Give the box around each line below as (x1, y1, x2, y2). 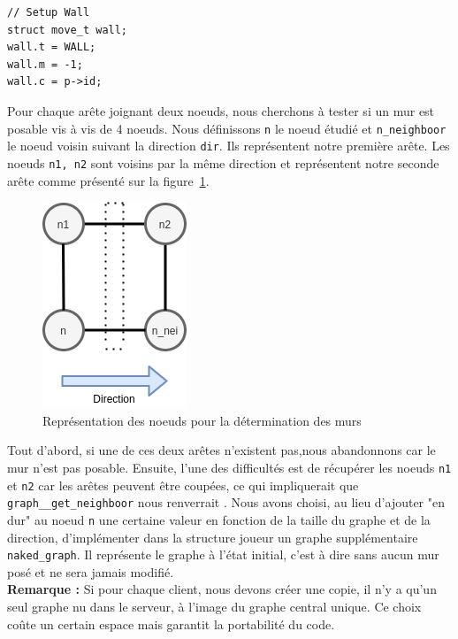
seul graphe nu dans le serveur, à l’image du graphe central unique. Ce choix (7, 597, 422, 615)
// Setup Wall (7, 6, 90, 19)
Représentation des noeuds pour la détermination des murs (42, 411, 362, 429)
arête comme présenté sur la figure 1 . (7, 171, 210, 189)
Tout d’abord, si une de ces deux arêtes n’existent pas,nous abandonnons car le (7, 441, 436, 459)
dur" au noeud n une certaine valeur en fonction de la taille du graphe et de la (7, 510, 431, 528)
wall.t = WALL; (7, 41, 96, 54)
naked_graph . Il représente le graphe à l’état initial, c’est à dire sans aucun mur (7, 545, 439, 564)
